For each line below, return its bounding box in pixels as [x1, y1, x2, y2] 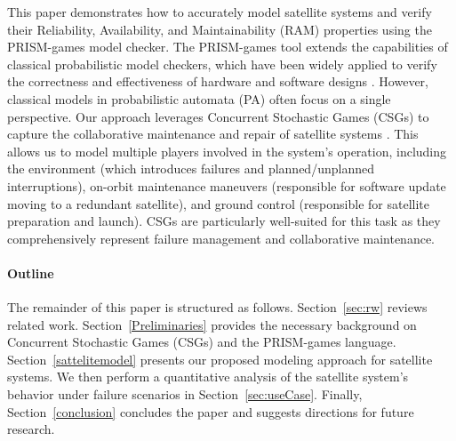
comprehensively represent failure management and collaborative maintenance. [7, 229, 436, 247]
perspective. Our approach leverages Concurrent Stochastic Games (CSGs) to [7, 107, 429, 125]
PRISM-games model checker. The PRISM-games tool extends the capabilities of [7, 37, 448, 56]
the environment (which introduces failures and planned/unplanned [7, 159, 374, 178]
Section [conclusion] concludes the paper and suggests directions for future [7, 402, 414, 421]
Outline [7, 263, 54, 282]
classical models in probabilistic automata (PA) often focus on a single [7, 89, 391, 108]
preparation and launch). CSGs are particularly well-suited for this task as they [7, 212, 441, 230]
